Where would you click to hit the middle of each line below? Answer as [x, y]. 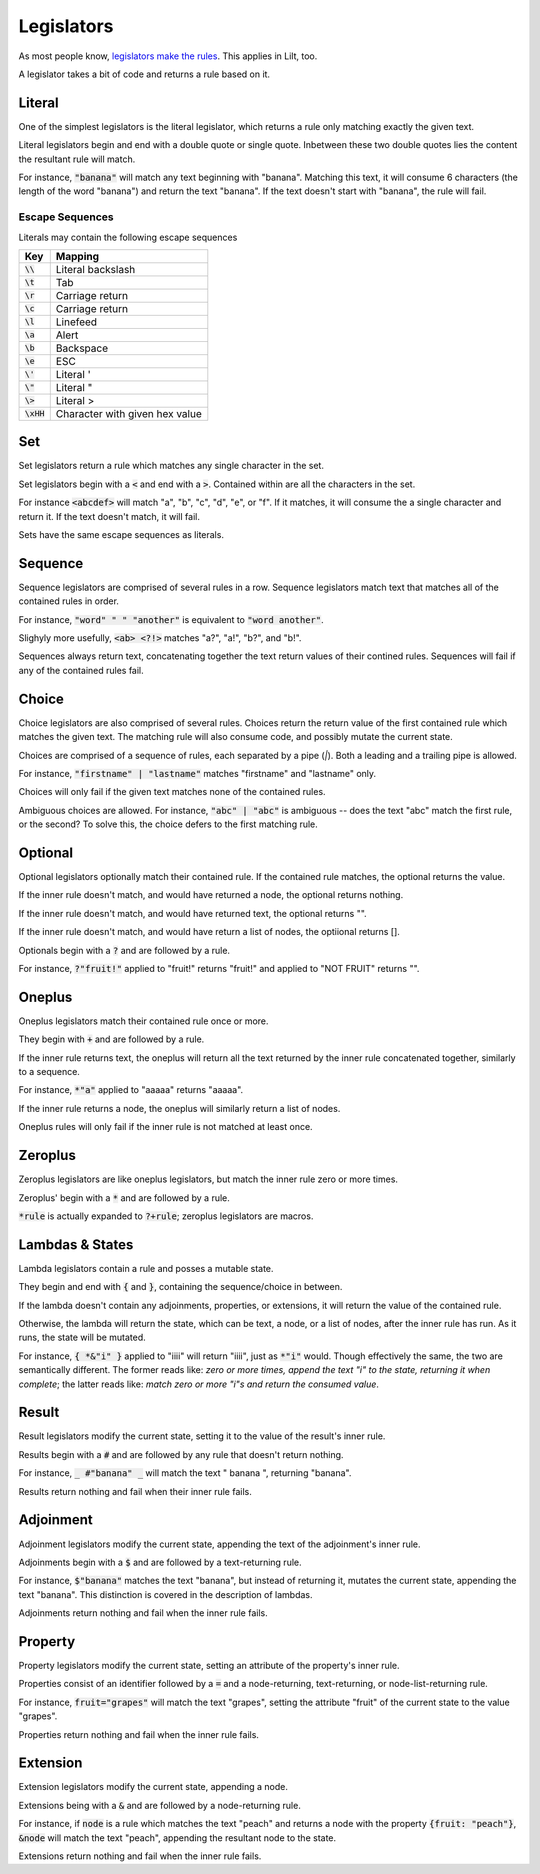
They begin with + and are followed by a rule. [111, 1039]
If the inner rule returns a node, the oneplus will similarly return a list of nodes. [179, 1108]
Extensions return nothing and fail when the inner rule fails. [140, 1856]
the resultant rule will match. [77, 159]
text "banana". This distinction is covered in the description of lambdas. [166, 1594]
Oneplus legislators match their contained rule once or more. [143, 1021]
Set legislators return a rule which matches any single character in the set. [171, 466]
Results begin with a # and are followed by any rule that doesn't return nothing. [181, 1454]
